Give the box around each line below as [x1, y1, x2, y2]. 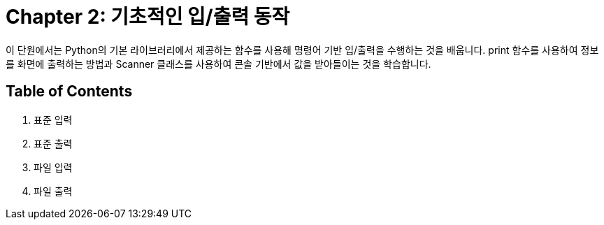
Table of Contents [6, 82, 133, 101]
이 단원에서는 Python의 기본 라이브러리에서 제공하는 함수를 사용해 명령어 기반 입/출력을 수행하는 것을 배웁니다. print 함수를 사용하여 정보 [6, 43, 599, 56]
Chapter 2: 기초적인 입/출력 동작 [6, 5, 290, 29]
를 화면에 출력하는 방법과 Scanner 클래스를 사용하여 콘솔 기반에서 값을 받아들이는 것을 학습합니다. [6, 57, 431, 70]
